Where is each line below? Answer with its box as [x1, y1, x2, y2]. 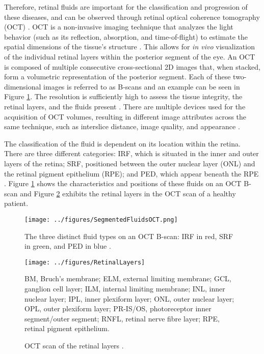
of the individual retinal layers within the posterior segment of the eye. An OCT [4, 51, 255, 62]
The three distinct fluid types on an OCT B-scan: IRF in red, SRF [24, 230, 233, 241]
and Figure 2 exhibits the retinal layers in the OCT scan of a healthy [20, 188, 236, 198]
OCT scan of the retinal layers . [24, 340, 124, 350]
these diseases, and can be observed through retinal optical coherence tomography [4, 11, 260, 22]
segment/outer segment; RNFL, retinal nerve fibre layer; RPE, [24, 313, 220, 323]
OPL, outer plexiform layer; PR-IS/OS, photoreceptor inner [24, 303, 212, 314]
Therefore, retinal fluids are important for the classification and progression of [4, 2, 248, 12]
